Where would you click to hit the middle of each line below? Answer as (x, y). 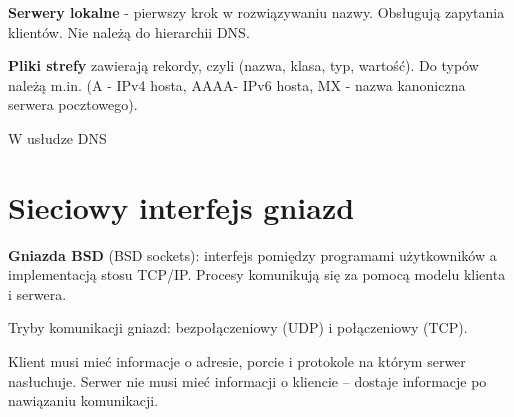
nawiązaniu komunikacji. (83, 400)
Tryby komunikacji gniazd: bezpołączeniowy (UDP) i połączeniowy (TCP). (238, 327)
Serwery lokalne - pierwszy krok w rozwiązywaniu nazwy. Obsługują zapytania (256, 12)
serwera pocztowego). (73, 104)
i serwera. (37, 293)
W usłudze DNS (57, 137)
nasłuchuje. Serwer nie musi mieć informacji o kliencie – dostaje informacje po (247, 380)
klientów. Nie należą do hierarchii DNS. (129, 31)
